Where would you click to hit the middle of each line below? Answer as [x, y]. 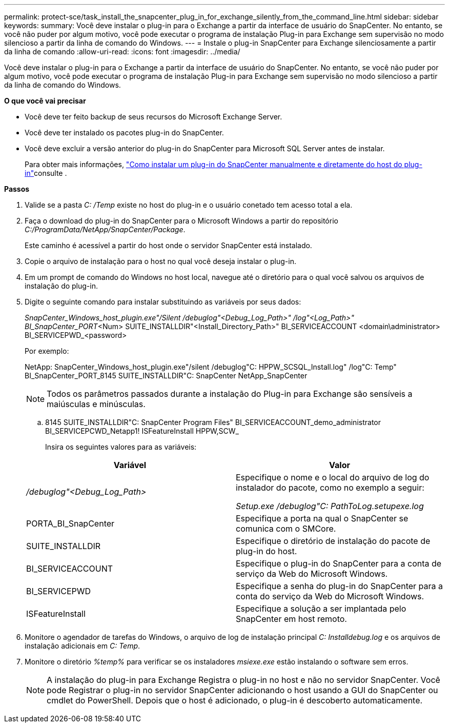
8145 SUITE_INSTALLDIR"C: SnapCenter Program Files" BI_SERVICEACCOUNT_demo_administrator [213, 422]
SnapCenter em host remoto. [291, 619]
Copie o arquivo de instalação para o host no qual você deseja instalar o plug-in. [160, 261]
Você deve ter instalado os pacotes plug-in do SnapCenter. [124, 133]
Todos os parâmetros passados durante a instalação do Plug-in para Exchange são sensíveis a [230, 394]
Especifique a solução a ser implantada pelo [321, 609]
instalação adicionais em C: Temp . [83, 646]
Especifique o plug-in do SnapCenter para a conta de [339, 563]
